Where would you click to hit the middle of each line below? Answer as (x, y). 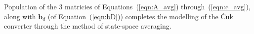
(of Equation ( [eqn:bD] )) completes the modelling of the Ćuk (140, 16)
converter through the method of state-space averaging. (88, 26)
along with (20, 16)
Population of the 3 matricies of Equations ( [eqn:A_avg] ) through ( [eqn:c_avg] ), (127, 6)
